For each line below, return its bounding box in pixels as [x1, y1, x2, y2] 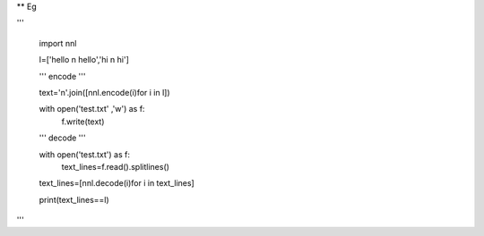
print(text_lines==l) [39, 194, 109, 205]
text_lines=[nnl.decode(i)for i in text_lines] [39, 178, 194, 189]
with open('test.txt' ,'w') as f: [39, 104, 145, 114]
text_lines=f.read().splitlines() [61, 161, 170, 172]
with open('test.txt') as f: [39, 148, 130, 160]
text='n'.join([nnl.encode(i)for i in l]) [39, 87, 170, 97]
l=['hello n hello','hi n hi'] [39, 55, 130, 65]
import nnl [39, 38, 77, 48]
